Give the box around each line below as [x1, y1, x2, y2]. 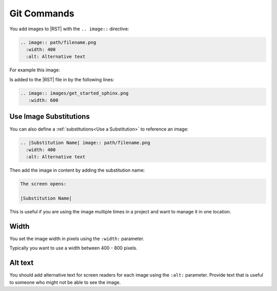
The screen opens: [20, 181, 67, 187]
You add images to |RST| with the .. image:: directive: [9, 26, 129, 32]
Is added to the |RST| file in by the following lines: [9, 76, 114, 82]
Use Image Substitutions [9, 112, 90, 121]
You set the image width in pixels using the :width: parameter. [9, 235, 145, 242]
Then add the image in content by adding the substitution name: [9, 167, 145, 173]
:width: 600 [28, 98, 58, 103]
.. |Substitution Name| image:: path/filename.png [20, 139, 151, 145]
